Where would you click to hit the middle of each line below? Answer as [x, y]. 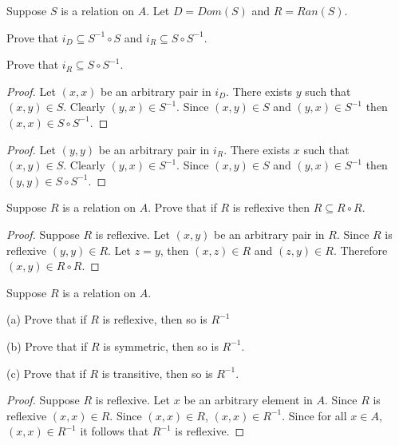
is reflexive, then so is [155, 319]
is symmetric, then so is [161, 346]
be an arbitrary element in [248, 400]
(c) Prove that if [46, 373]
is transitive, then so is [157, 373]
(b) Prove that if [47, 346]
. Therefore [360, 250]
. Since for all [314, 415]
